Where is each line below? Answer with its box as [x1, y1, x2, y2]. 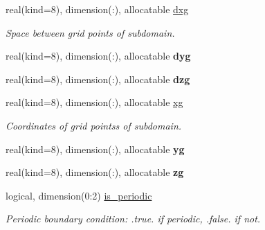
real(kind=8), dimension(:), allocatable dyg [6, 48, 191, 63]
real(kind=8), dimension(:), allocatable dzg [6, 71, 190, 86]
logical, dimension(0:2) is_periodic [6, 188, 152, 202]
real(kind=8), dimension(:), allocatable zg [6, 165, 184, 179]
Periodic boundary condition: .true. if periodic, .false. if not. [6, 211, 261, 226]
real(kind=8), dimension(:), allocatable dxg [6, 2, 189, 16]
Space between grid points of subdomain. [6, 25, 175, 39]
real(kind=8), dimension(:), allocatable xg [6, 95, 183, 109]
